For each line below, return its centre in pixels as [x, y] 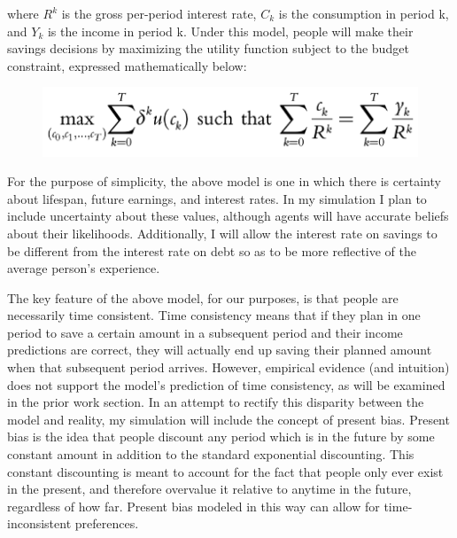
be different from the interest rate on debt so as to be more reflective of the [212, 250]
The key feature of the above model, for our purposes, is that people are [203, 297]
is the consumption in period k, [364, 13]
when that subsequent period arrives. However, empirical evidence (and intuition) [228, 367]
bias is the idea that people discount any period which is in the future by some [221, 437]
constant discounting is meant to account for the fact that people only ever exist [225, 471]
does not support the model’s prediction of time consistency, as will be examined [226, 384]
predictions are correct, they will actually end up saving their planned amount [220, 350]
